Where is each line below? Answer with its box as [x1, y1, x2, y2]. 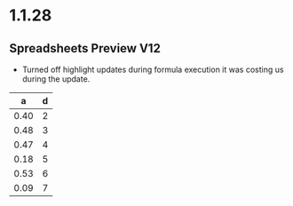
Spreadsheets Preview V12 [9, 41, 162, 56]
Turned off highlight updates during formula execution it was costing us [21, 64, 284, 75]
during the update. [21, 74, 91, 84]
